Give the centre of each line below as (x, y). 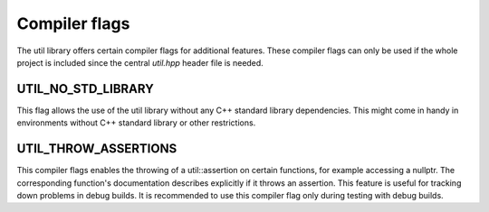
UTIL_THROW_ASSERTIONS (97, 149)
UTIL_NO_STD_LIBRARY (85, 89)
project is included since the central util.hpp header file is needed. (140, 62)
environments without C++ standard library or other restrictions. (136, 123)
